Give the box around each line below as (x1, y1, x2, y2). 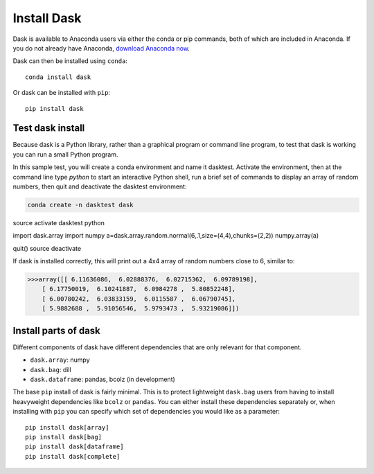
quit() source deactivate (12, 244, 82, 252)
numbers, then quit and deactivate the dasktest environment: (12, 182, 187, 191)
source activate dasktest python (12, 218, 105, 227)
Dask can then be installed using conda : (12, 57, 128, 65)
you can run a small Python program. (12, 150, 118, 159)
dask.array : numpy (30, 355, 90, 364)
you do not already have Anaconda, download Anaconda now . (12, 44, 190, 52)
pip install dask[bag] (25, 433, 103, 441)
